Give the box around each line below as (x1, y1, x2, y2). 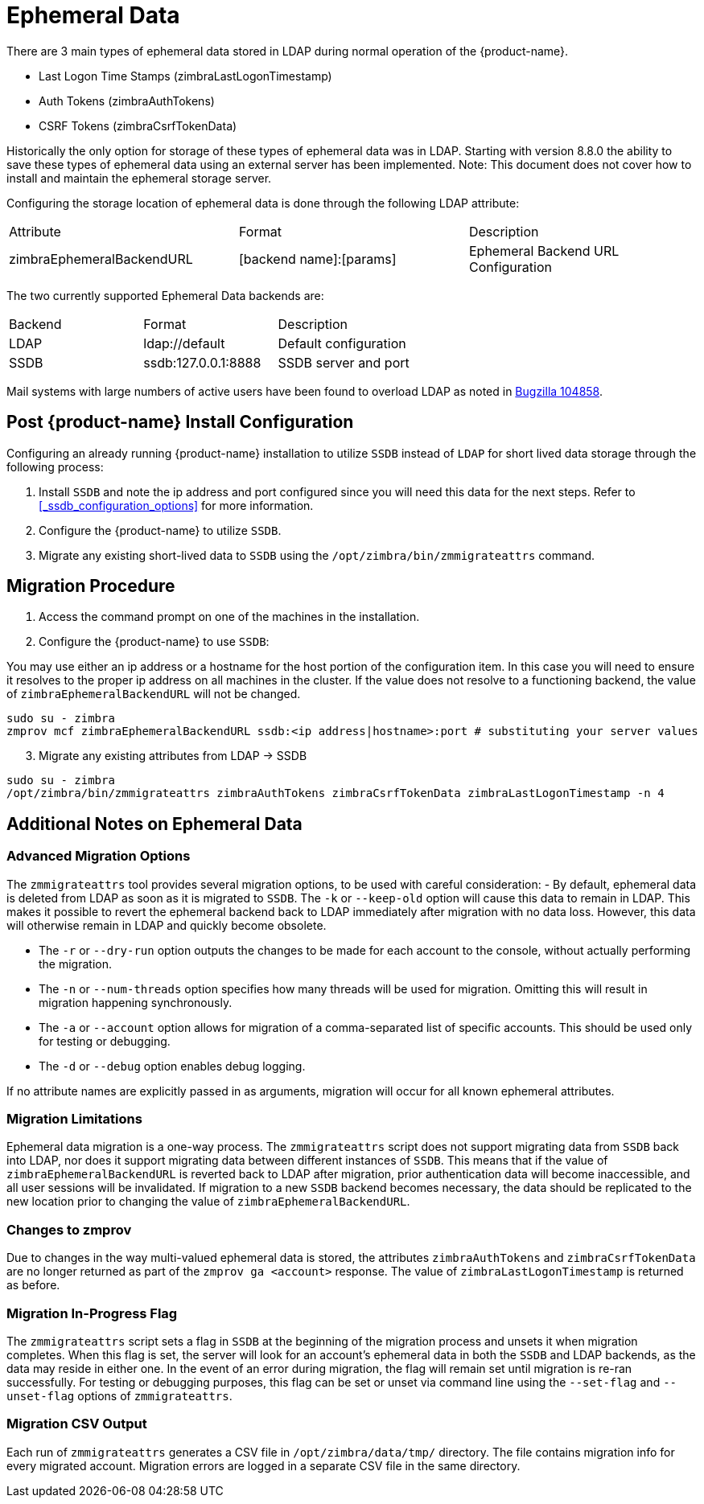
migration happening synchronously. (39, 995, 233, 1009)
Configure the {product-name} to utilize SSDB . (39, 523, 282, 537)
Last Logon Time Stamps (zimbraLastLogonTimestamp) (39, 68, 332, 83)
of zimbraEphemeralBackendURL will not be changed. (6, 687, 301, 701)
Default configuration (278, 335, 406, 351)
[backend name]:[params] (238, 250, 397, 267)
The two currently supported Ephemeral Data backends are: (6, 288, 324, 302)
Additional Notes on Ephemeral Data (6, 813, 303, 834)
